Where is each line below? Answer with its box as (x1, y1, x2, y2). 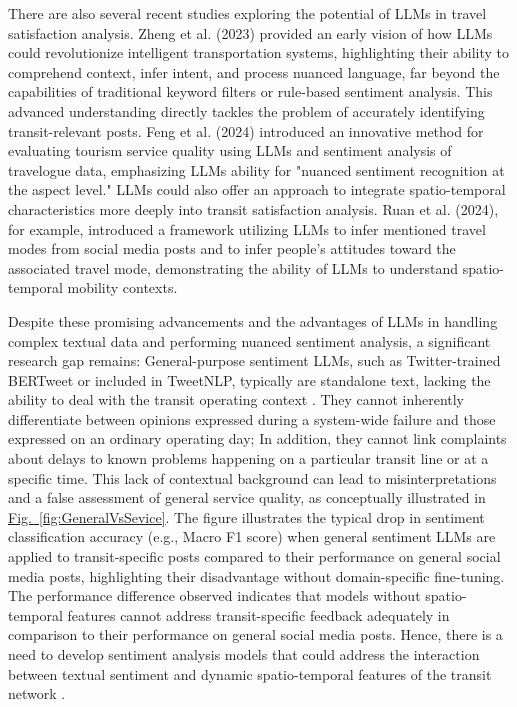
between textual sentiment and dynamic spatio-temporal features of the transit (8, 663, 492, 684)
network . (8, 683, 66, 704)
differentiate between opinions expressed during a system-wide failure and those (8, 408, 496, 429)
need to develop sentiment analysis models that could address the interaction (8, 644, 480, 664)
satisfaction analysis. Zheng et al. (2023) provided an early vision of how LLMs (8, 22, 493, 43)
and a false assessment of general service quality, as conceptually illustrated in (8, 487, 486, 508)
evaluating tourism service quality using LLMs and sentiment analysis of (8, 140, 452, 161)
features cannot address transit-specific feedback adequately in (67, 604, 450, 625)
